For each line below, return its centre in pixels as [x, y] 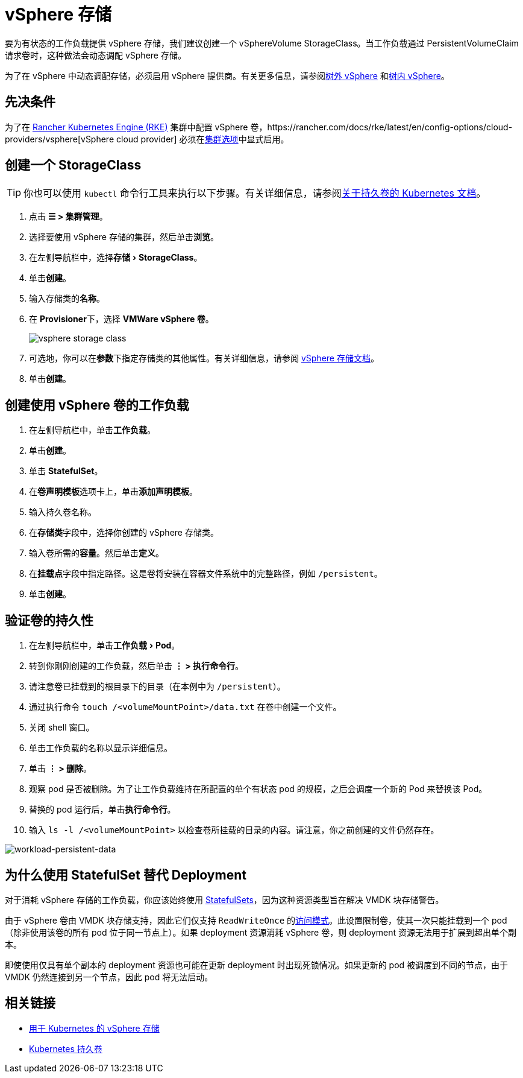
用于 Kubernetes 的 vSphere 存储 [94, 1028]
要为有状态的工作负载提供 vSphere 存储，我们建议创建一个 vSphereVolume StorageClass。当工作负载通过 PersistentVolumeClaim [262, 43]
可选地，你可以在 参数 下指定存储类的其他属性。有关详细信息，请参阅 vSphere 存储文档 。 [204, 358]
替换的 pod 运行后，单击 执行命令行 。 [102, 810]
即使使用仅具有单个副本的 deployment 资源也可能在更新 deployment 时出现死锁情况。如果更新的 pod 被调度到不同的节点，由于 [257, 965]
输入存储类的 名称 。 [67, 299]
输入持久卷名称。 [63, 512]
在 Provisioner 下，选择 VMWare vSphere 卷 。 [121, 319]
